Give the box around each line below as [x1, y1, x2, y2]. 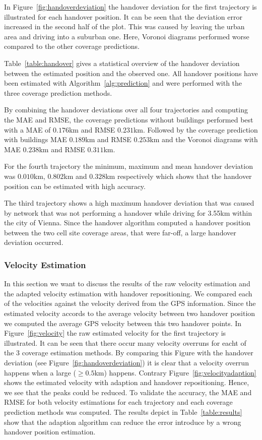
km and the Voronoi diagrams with [150, 134, 258, 145]
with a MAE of [4, 124, 51, 135]
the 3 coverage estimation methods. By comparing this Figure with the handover [4, 347, 253, 358]
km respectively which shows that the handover [105, 170, 252, 181]
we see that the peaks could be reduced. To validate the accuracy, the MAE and [4, 387, 252, 397]
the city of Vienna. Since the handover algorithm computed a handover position [4, 217, 251, 228]
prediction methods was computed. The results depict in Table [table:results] [4, 407, 242, 417]
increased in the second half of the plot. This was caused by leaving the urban [4, 21, 245, 32]
